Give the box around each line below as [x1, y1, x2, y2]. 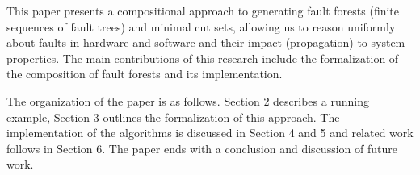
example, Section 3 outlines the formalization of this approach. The [6, 108, 340, 125]
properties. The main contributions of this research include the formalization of [6, 49, 399, 66]
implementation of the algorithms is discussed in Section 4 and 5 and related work [6, 124, 414, 141]
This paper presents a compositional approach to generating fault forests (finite [6, 2, 400, 19]
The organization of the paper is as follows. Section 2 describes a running [6, 92, 369, 109]
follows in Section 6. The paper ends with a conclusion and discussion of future [6, 140, 397, 156]
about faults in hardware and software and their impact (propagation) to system [6, 34, 405, 51]
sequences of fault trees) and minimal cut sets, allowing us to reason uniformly [6, 18, 396, 35]
